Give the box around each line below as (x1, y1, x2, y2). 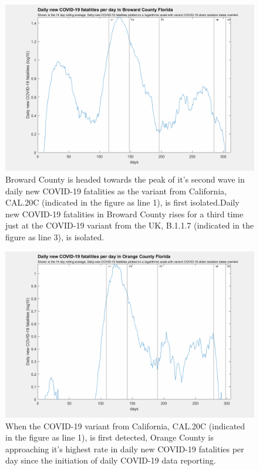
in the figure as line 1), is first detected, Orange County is (5, 431, 214, 443)
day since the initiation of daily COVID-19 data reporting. (5, 454, 216, 466)
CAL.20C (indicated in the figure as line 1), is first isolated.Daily (5, 196, 240, 208)
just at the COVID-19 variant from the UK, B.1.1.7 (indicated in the (5, 219, 254, 231)
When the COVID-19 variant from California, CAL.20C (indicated (5, 419, 245, 432)
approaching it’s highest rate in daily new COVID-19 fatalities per (5, 442, 244, 455)
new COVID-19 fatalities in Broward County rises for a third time (5, 207, 244, 220)
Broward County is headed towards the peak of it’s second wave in (5, 173, 245, 185)
